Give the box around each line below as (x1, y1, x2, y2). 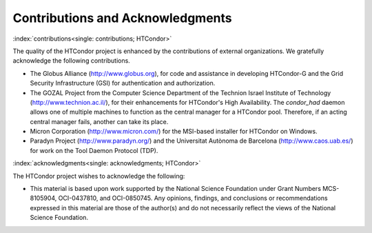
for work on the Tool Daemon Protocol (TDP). (30, 146, 158, 154)
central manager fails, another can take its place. (30, 117, 169, 125)
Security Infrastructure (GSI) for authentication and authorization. (30, 79, 216, 88)
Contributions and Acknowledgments (12, 10, 232, 26)
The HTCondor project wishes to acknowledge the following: (12, 172, 185, 180)
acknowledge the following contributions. (12, 57, 130, 65)
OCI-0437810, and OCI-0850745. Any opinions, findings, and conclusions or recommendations (58, 194, 328, 203)
